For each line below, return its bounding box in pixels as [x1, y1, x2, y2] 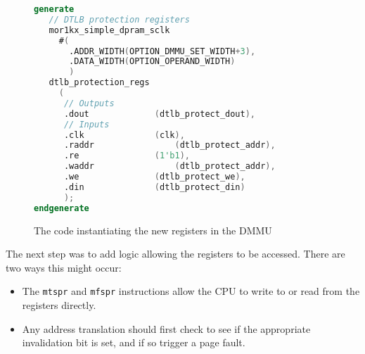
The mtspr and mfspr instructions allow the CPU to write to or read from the [22, 284, 360, 298]
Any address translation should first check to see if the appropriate [22, 321, 311, 336]
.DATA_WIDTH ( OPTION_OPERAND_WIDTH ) [69, 56, 236, 67]
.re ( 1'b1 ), [63, 151, 190, 161]
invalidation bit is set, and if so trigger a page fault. [22, 335, 245, 350]
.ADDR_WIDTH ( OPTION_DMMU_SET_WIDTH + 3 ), [69, 46, 256, 56]
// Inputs [63, 119, 110, 129]
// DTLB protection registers [49, 14, 190, 25]
